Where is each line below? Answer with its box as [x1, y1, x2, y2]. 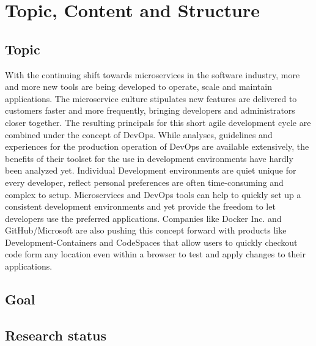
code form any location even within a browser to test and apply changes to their [5, 248, 306, 260]
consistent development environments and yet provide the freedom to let [5, 200, 276, 213]
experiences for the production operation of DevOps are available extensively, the [5, 140, 309, 153]
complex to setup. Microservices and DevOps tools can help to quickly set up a [5, 188, 301, 201]
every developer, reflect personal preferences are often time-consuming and [5, 175, 284, 188]
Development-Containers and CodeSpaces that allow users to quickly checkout [5, 235, 298, 248]
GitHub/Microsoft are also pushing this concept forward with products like [5, 224, 287, 237]
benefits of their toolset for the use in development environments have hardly [5, 152, 293, 164]
